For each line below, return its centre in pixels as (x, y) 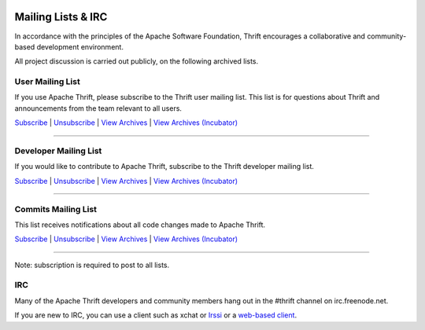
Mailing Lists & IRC (61, 17)
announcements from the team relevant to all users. (98, 108)
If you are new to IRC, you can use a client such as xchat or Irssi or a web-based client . (156, 315)
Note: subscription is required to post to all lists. (92, 265)
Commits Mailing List (56, 209)
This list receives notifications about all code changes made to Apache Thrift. (140, 225)
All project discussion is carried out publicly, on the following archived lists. (137, 61)
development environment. (80, 46)
